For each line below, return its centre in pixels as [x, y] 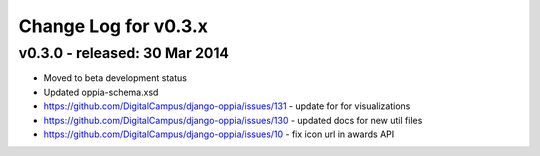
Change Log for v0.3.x [113, 26]
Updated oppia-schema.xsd [101, 92]
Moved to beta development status [115, 78]
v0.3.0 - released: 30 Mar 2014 [124, 53]
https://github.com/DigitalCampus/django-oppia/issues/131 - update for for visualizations [227, 106]
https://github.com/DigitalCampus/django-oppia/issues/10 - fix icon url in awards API [219, 134]
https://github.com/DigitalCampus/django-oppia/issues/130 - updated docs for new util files [233, 120]
